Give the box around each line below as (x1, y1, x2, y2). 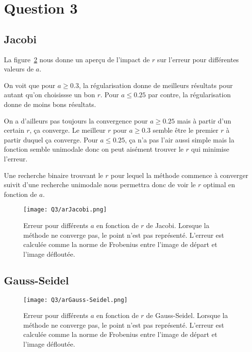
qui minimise (191, 144, 229, 154)
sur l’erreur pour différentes (157, 54, 239, 64)
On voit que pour (4, 80, 55, 90)
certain (4, 125, 25, 135)
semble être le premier (152, 125, 218, 135)
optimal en (203, 179, 235, 190)
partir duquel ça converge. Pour (4, 134, 98, 144)
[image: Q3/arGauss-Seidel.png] (23, 296, 128, 303)
